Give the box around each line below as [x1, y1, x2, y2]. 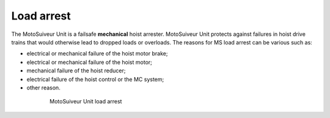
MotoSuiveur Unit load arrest [50, 98, 122, 105]
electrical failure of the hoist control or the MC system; [26, 75, 164, 83]
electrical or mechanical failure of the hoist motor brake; [26, 50, 168, 57]
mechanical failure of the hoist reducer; [26, 67, 126, 74]
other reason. [26, 84, 61, 91]
